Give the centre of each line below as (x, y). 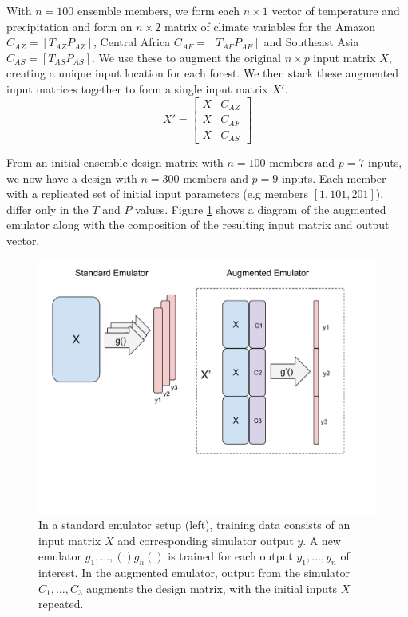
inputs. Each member (334, 178)
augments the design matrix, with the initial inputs (212, 588)
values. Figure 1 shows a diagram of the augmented (261, 209)
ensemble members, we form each (158, 10)
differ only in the (48, 209)
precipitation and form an (69, 26)
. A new (322, 540)
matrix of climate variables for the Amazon (270, 26)
